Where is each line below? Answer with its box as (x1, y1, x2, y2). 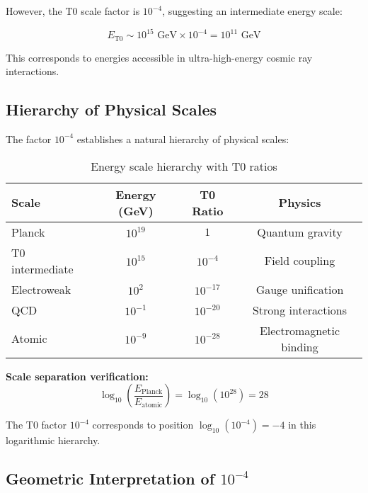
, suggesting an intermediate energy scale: (162, 4, 343, 18)
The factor (6, 131, 52, 146)
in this (288, 417, 316, 432)
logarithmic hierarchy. (6, 433, 100, 448)
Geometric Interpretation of (6, 467, 215, 489)
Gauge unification (255, 280, 344, 297)
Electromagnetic (259, 322, 340, 339)
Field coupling (264, 252, 335, 269)
